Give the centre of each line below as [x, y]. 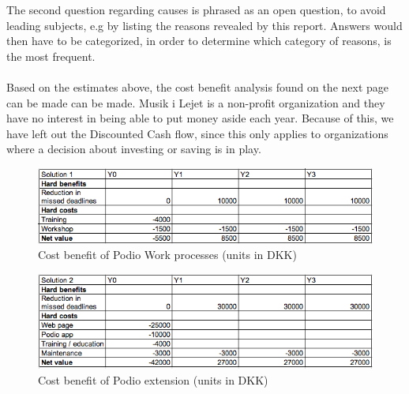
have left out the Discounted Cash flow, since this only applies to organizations [197, 133]
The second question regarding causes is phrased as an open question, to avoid [196, 9]
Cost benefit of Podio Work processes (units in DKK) [167, 255]
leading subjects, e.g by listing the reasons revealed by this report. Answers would [204, 25]
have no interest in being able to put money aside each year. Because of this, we [200, 118]
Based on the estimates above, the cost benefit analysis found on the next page [198, 86]
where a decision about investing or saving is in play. [134, 149]
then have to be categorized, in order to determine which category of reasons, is [199, 41]
